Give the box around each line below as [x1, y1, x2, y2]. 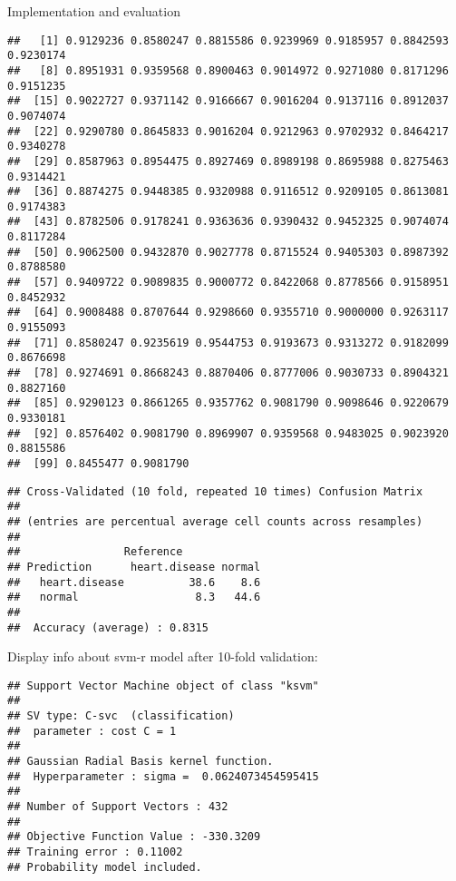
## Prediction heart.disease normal [7, 560, 261, 573]
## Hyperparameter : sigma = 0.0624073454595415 [7, 769, 319, 783]
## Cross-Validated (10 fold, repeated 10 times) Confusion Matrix [7, 485, 423, 498]
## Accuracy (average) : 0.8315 [7, 621, 209, 634]
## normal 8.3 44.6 [7, 591, 261, 604]
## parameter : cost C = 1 [7, 724, 177, 738]
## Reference [7, 545, 183, 559]
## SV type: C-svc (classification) [7, 710, 235, 723]
